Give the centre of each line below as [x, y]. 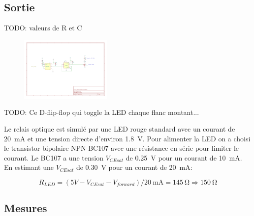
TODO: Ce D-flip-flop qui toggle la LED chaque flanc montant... [102, 112]
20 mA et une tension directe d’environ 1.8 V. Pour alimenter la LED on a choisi [127, 138]
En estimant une [29, 167]
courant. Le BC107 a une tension [54, 157]
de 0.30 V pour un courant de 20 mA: [134, 167]
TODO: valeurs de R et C [43, 28]
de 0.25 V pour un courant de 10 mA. [184, 157]
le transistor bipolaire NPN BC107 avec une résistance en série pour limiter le [122, 148]
